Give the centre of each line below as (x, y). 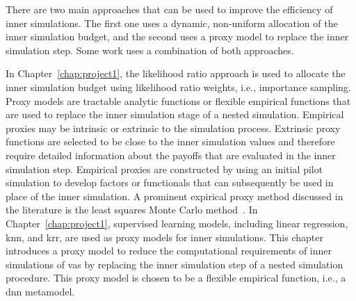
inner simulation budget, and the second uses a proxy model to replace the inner (177, 36)
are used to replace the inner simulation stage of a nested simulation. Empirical (175, 114)
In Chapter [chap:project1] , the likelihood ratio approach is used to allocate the (176, 73)
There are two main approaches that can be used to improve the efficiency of (169, 9)
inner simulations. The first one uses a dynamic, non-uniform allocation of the (172, 23)
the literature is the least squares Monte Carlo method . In (132, 210)
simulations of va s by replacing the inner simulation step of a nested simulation (175, 264)
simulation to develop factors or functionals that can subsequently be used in (170, 182)
